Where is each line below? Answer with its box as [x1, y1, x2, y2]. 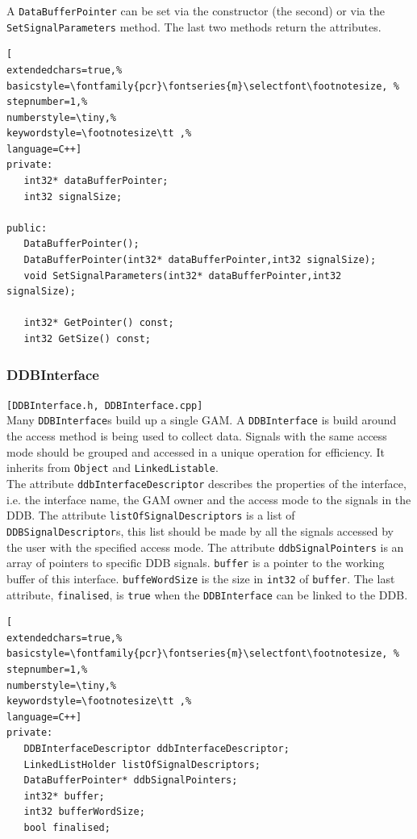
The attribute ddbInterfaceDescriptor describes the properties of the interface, [6, 474, 407, 491]
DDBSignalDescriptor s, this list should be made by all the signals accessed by [6, 522, 394, 539]
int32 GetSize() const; [23, 333, 151, 344]
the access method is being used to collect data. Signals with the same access [6, 428, 387, 445]
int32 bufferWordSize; [23, 806, 145, 818]
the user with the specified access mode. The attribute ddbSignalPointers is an [6, 538, 404, 555]
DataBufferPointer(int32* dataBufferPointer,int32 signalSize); [23, 254, 377, 266]
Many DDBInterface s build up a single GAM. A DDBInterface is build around [6, 411, 397, 428]
